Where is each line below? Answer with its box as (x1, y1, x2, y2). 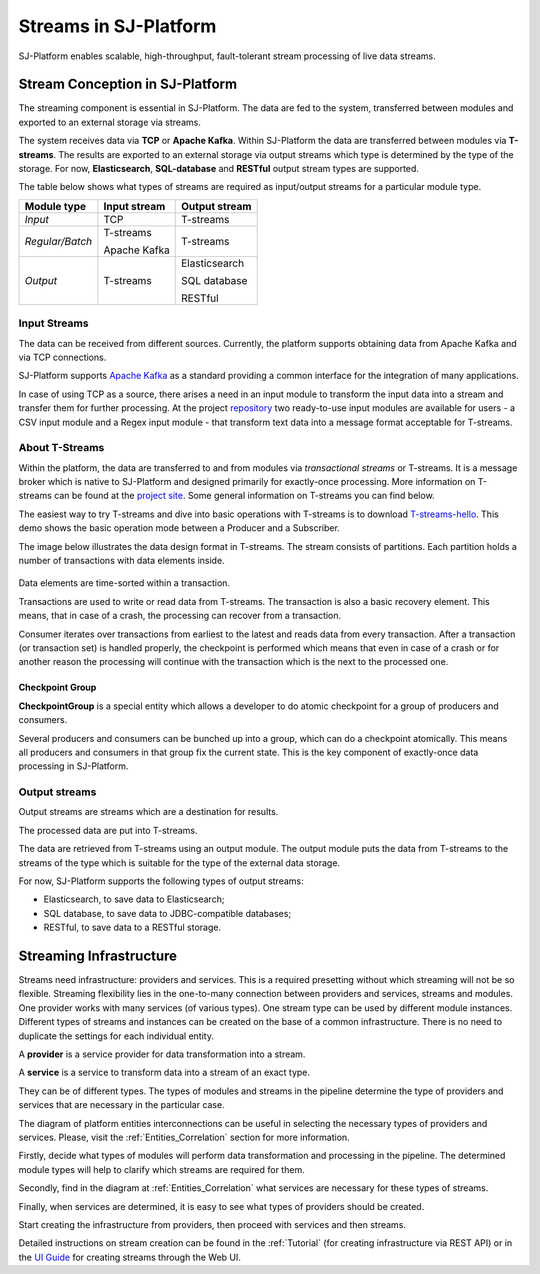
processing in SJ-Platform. (18, 760, 129, 772)
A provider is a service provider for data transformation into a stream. (18, 1048, 306, 1060)
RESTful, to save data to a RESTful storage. (43, 921, 222, 934)
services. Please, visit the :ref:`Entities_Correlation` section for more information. (18, 1131, 350, 1143)
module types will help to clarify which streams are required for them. (18, 1163, 305, 1175)
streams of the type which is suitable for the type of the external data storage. (18, 856, 340, 869)
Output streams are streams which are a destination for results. (18, 806, 279, 818)
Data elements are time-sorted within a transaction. (18, 577, 230, 589)
